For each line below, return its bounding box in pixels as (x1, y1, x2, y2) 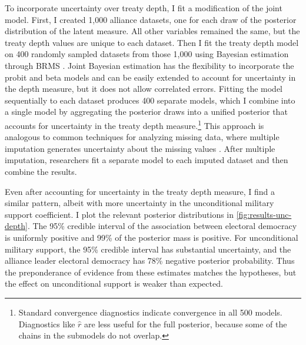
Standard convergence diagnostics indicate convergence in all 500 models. (18, 306, 282, 318)
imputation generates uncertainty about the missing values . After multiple (5, 142, 275, 154)
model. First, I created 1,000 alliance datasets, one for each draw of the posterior (5, 13, 297, 25)
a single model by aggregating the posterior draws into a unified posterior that (5, 105, 288, 118)
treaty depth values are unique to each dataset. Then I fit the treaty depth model (5, 36, 299, 48)
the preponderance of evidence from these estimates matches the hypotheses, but (5, 266, 297, 278)
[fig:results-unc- (236, 208, 292, 220)
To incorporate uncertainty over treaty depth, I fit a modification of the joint (5, 2, 282, 14)
